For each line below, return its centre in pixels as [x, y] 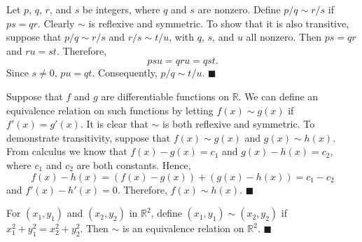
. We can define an [278, 96]
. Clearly [56, 23]
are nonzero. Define [239, 9]
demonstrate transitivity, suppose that [89, 137]
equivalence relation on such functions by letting [110, 110]
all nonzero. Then [284, 37]
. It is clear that [114, 124]
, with [182, 37]
